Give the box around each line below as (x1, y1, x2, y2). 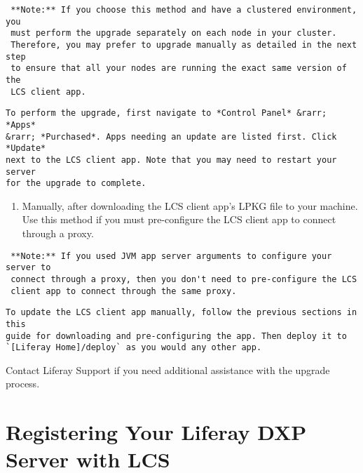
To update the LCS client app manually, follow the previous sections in (6, 307, 357, 318)
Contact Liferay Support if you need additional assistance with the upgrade (6, 362, 330, 377)
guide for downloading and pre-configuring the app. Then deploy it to (6, 331, 347, 341)
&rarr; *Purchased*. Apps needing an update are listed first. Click (6, 131, 337, 142)
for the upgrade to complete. (6, 178, 146, 189)
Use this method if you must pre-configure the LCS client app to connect (22, 212, 336, 227)
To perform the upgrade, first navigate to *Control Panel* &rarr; (6, 108, 327, 119)
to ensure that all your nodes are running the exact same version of (11, 63, 347, 74)
